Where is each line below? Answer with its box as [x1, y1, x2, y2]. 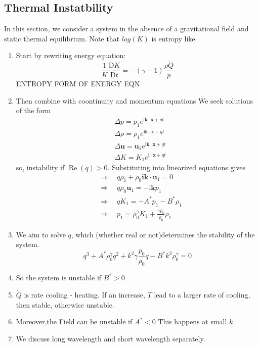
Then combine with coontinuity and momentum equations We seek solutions [16, 95, 253, 106]
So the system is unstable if [16, 272, 102, 283]
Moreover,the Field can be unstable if [16, 316, 133, 327]
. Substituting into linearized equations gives [107, 162, 246, 172]
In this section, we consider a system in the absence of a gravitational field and [4, 23, 249, 34]
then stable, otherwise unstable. [16, 299, 114, 310]
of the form [16, 105, 51, 116]
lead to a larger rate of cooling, [154, 289, 250, 300]
